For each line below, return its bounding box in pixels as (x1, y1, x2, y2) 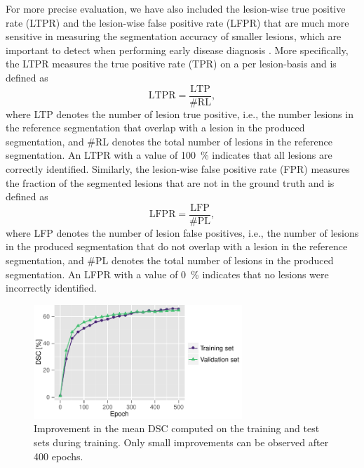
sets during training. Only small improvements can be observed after (34, 435, 329, 450)
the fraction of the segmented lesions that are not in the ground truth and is (6, 175, 335, 190)
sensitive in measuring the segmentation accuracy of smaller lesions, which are (6, 29, 342, 44)
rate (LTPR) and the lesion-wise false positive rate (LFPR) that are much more (6, 15, 349, 30)
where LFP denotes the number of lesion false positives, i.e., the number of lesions (6, 225, 359, 240)
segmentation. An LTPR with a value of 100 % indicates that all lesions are (6, 148, 332, 162)
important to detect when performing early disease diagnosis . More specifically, (6, 42, 349, 57)
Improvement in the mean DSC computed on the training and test (34, 421, 320, 436)
